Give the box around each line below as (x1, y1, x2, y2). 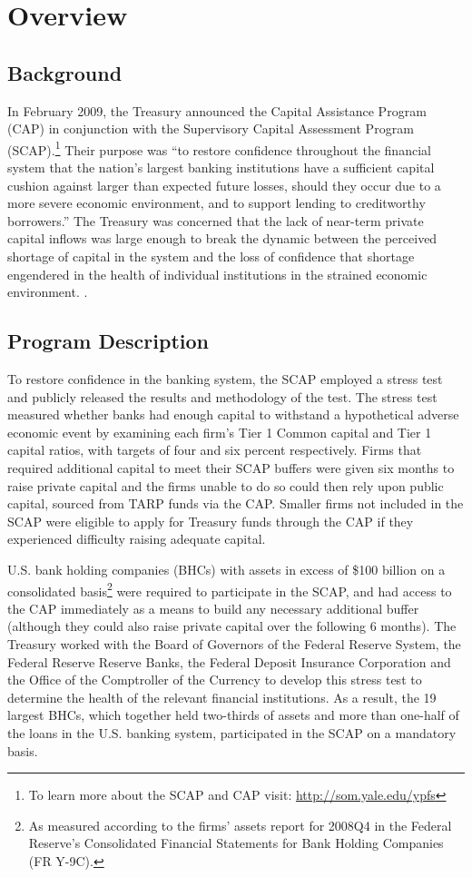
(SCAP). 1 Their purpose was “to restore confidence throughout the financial (7, 137, 431, 159)
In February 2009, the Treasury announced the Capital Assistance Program (7, 101, 427, 120)
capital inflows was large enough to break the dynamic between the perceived (7, 229, 438, 248)
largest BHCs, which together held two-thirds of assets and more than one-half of (7, 705, 459, 724)
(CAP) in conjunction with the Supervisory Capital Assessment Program (7, 119, 414, 138)
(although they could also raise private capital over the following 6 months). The (7, 616, 457, 636)
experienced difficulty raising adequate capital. (7, 529, 266, 548)
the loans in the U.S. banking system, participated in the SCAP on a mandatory (7, 723, 457, 742)
